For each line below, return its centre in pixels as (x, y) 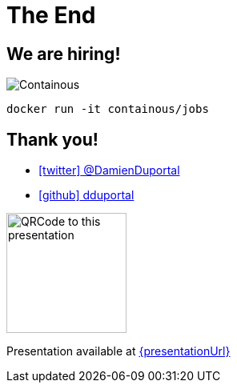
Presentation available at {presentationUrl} (118, 351)
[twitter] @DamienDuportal (109, 170)
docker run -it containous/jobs (108, 109)
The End (51, 15)
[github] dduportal (86, 195)
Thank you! (52, 139)
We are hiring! (64, 54)
